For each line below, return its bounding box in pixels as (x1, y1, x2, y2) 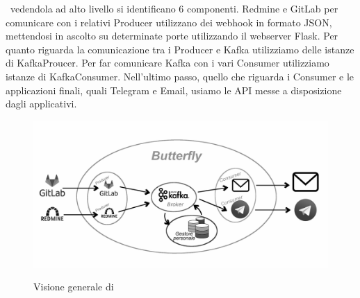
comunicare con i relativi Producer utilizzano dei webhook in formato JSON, (6, 15, 332, 29)
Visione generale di (33, 279, 114, 294)
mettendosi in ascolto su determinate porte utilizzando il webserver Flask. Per (6, 28, 338, 43)
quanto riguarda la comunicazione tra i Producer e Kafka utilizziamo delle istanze (6, 42, 354, 56)
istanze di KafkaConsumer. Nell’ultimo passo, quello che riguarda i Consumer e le (6, 69, 354, 83)
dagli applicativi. (6, 96, 77, 111)
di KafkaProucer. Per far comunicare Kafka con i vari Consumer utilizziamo (6, 55, 329, 70)
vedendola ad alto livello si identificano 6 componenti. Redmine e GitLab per (10, 1, 338, 15)
